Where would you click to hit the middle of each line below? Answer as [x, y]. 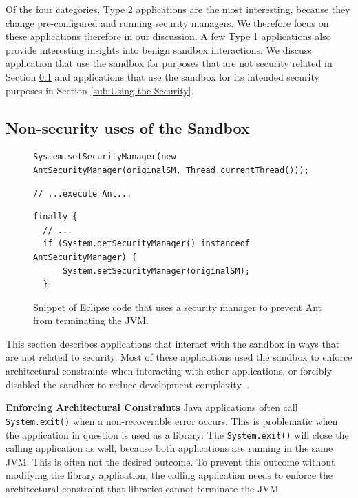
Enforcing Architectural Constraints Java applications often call [152, 407]
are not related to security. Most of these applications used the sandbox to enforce [179, 357]
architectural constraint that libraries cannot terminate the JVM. [144, 488]
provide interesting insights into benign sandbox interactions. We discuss [159, 49]
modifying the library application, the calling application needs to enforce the [169, 475]
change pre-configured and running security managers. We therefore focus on [167, 22]
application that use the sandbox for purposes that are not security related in [169, 63]
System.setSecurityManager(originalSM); [156, 271]
